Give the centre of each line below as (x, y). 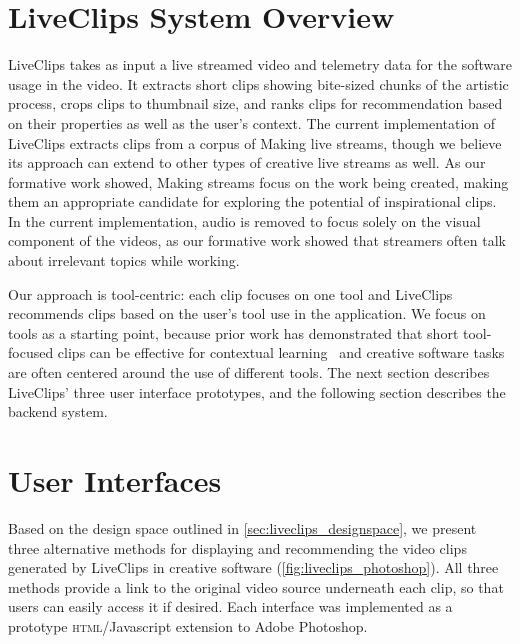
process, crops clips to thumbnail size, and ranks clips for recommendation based (255, 103)
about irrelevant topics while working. (124, 260)
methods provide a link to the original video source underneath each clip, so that (256, 586)
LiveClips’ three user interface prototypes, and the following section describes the (257, 391)
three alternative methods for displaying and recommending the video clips (237, 547)
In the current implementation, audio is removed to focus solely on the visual (244, 220)
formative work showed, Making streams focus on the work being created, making (258, 181)
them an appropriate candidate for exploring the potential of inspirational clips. (252, 201)
